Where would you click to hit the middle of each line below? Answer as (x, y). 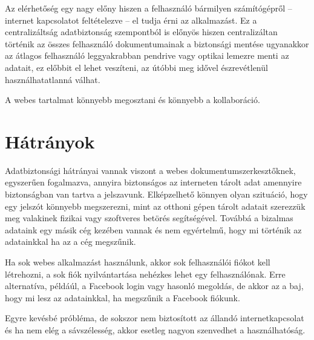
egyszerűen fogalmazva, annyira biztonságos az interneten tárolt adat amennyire (153, 182)
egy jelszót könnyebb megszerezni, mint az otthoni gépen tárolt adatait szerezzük (155, 206)
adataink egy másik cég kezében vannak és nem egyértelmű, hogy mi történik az (153, 229)
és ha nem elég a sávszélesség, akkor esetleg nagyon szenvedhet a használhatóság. (155, 330)
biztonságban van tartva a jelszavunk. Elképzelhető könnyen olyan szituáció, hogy (156, 194)
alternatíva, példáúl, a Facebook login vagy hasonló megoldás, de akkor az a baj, (154, 286)
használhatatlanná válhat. (53, 79)
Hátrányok (50, 141)
